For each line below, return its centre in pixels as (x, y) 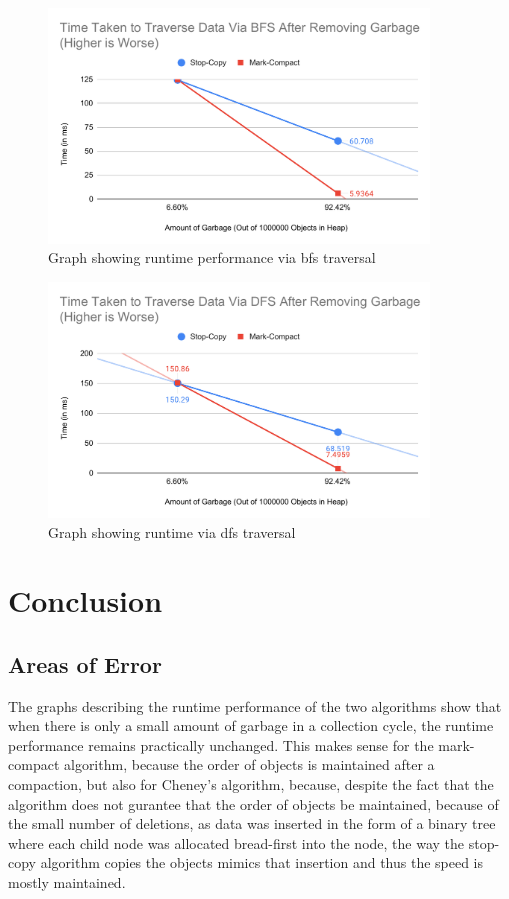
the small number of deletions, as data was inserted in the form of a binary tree (252, 823)
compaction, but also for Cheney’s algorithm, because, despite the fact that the (251, 784)
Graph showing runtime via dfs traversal (172, 531)
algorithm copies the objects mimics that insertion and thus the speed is (262, 862)
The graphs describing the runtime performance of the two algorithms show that (255, 705)
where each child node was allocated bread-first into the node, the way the (236, 842)
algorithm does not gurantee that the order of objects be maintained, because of (253, 803)
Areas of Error (85, 663)
